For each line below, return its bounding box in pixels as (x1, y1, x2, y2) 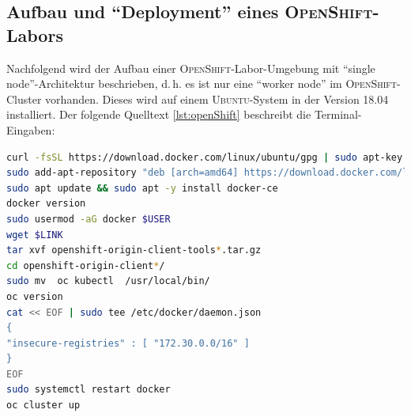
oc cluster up (6, 400, 81, 411)
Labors (6, 22, 63, 47)
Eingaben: (6, 121, 55, 138)
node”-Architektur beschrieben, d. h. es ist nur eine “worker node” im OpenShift (6, 75, 398, 92)
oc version (6, 290, 63, 302)
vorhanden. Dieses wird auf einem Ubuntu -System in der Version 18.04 (45, 90, 389, 107)
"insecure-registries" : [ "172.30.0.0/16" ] (6, 337, 250, 349)
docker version (6, 198, 86, 210)
